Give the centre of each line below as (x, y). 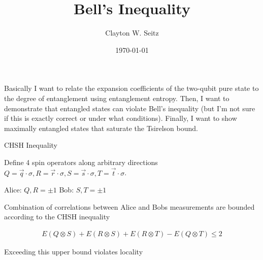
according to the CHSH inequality (57, 217)
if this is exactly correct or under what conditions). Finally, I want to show (121, 118)
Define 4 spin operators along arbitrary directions (81, 162)
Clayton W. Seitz (132, 33)
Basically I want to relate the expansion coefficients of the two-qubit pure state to (131, 88)
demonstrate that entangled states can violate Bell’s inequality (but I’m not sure (130, 108)
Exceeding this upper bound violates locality (74, 252)
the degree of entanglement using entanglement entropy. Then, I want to (117, 98)
